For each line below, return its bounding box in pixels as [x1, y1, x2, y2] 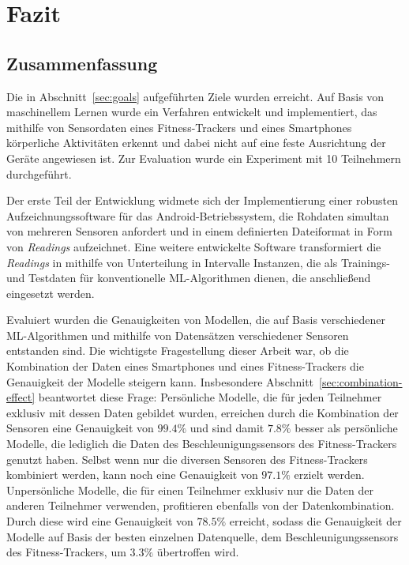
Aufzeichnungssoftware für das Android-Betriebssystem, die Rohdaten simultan [6, 207, 389, 224]
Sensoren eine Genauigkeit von [6, 420, 154, 436]
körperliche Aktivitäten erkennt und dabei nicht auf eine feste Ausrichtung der [6, 134, 386, 151]
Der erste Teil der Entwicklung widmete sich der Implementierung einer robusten [6, 192, 398, 209]
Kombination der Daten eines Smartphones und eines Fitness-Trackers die [6, 358, 364, 375]
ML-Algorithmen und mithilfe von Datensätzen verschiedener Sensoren [6, 326, 349, 343]
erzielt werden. [294, 466, 365, 483]
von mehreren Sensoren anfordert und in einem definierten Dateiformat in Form [6, 223, 392, 239]
